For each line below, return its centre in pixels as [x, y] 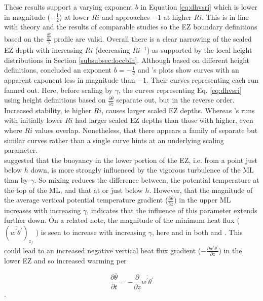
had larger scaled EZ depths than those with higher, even [164, 120]
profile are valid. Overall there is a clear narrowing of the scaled [153, 39]
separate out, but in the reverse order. [175, 100]
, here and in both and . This [197, 232]
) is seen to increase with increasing [91, 232]
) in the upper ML [202, 200]
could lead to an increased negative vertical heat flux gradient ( [103, 250]
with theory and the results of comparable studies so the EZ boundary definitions [131, 27]
